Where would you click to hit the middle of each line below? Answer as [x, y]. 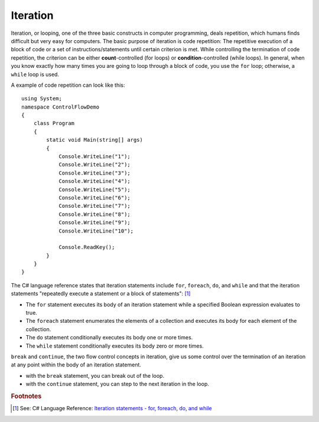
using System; [42, 99]
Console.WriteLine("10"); [96, 231]
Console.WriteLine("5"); [95, 189]
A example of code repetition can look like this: [68, 85]
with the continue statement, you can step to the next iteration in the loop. [117, 384]
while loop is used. [35, 74]
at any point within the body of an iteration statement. [76, 365]
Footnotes [26, 396]
